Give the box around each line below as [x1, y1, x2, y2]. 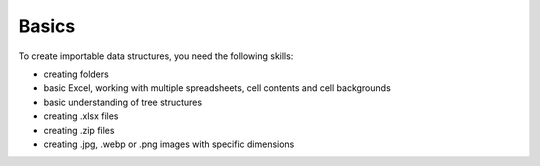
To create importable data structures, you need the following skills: [18, 50, 294, 62]
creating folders [43, 68, 109, 80]
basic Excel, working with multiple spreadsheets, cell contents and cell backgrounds [43, 82, 392, 94]
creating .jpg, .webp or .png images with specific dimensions [43, 138, 295, 150]
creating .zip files [43, 124, 115, 136]
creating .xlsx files [43, 110, 119, 122]
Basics [18, 15, 76, 37]
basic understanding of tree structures [43, 96, 203, 108]
